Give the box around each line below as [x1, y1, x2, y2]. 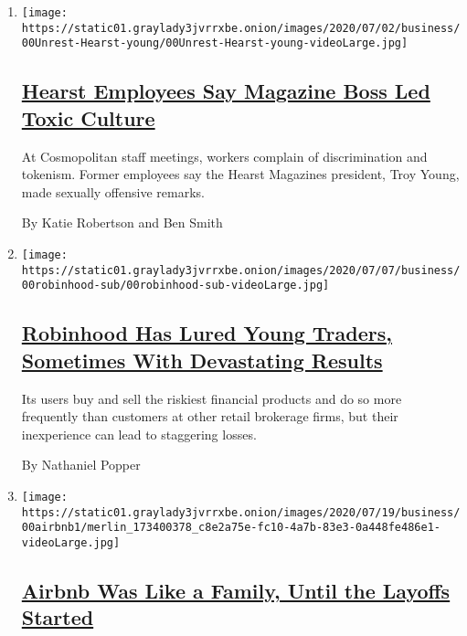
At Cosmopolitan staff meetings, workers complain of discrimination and [21, 146, 428, 165]
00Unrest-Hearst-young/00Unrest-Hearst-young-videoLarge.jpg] [21, 37, 409, 50]
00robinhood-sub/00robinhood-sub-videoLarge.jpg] [21, 279, 330, 292]
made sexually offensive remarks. [21, 182, 205, 201]
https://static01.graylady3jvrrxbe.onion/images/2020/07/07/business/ [21, 263, 461, 277]
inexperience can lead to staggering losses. [21, 424, 257, 443]
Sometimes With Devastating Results [21, 345, 383, 374]
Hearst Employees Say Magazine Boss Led [21, 77, 430, 105]
